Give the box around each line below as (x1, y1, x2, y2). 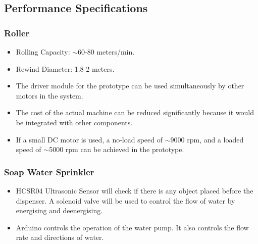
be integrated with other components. (16, 117, 133, 127)
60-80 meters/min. (78, 46, 135, 57)
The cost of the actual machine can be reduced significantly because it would (16, 107, 254, 118)
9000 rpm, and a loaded (170, 134, 244, 144)
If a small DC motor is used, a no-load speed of (16, 134, 163, 144)
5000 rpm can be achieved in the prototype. (49, 144, 184, 155)
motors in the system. (16, 90, 83, 101)
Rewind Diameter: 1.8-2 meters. (16, 63, 115, 74)
